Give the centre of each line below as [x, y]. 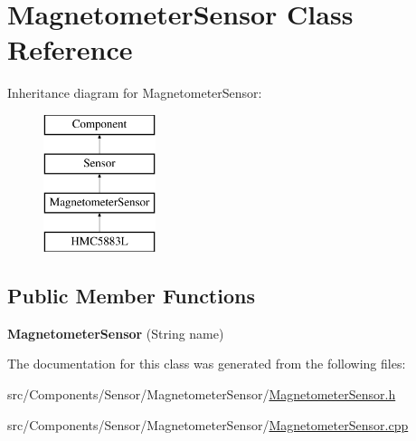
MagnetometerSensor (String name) [116, 333]
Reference [70, 49]
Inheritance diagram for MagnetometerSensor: [135, 93]
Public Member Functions [131, 296]
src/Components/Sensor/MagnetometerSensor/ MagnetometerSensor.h [202, 394]
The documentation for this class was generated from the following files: [207, 364]
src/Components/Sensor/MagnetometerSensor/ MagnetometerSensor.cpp [208, 424]
